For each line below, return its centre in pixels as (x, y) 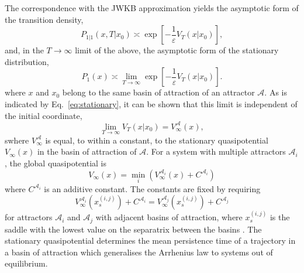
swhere (17, 140)
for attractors (29, 217)
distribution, (27, 61)
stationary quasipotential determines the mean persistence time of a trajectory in (150, 240)
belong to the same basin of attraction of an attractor (158, 92)
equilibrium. (26, 263)
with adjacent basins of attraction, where (169, 217)
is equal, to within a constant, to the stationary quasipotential (157, 140)
